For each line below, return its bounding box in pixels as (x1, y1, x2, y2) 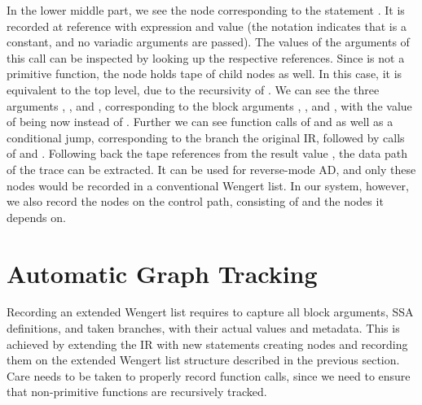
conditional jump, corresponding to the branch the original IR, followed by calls (7, 128, 405, 146)
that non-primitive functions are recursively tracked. (7, 383, 267, 400)
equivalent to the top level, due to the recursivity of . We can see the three (7, 81, 380, 98)
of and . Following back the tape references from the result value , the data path (7, 145, 408, 162)
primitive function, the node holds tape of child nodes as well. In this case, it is (7, 65, 402, 82)
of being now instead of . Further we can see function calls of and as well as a (7, 113, 393, 130)
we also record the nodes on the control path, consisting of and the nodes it (7, 193, 384, 210)
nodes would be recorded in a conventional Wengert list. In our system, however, (7, 176, 409, 194)
